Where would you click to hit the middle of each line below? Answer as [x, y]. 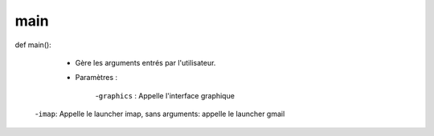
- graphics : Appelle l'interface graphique [165, 95]
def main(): [33, 45]
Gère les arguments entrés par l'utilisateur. [145, 62]
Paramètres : [96, 78]
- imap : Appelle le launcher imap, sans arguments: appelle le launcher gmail [160, 114]
